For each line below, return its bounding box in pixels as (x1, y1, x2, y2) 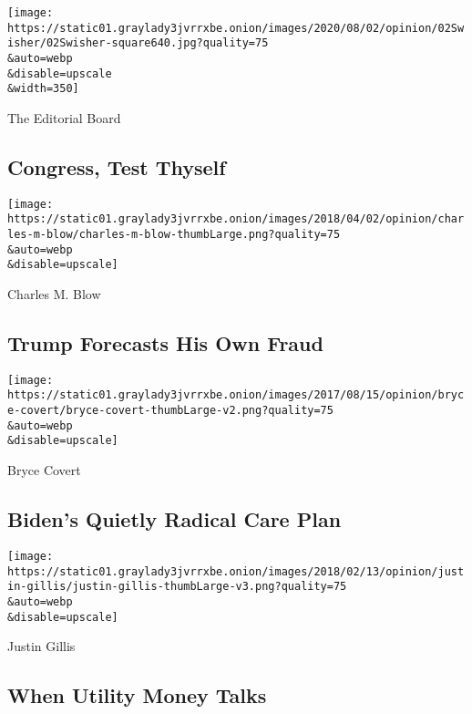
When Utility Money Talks (7, 681, 267, 709)
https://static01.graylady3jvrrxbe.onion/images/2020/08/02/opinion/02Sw (7, 21, 465, 35)
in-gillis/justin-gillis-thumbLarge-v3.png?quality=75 (7, 580, 347, 594)
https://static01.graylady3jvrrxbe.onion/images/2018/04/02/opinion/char (7, 212, 465, 226)
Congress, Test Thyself (7, 152, 226, 181)
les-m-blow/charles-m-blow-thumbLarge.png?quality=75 (7, 228, 341, 242)
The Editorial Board (7, 108, 121, 127)
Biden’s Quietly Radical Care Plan (7, 505, 342, 533)
